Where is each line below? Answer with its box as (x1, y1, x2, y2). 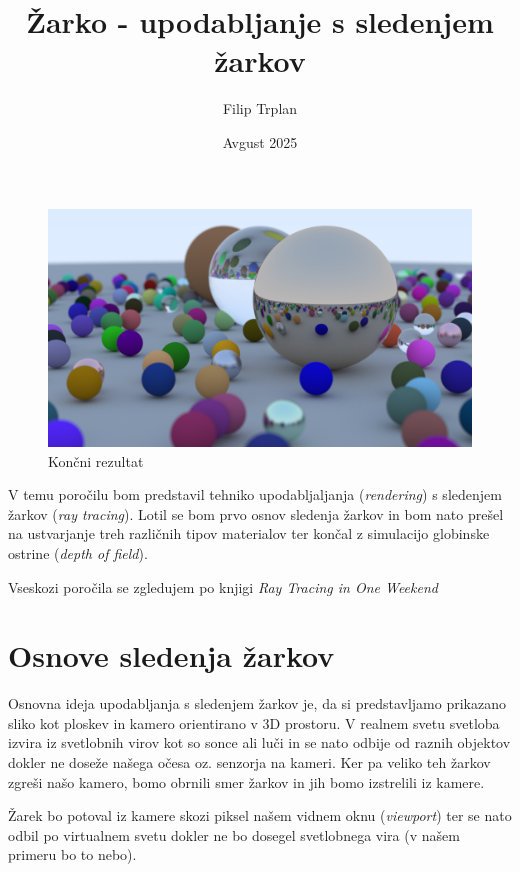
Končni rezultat (48, 450, 144, 471)
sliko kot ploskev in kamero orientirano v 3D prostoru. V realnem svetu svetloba (8, 712, 500, 733)
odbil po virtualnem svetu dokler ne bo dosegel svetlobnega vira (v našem (8, 824, 460, 845)
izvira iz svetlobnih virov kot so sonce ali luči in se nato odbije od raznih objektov (8, 732, 511, 753)
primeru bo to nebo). (8, 844, 137, 865)
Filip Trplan (222, 98, 298, 119)
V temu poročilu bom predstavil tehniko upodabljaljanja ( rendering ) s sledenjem (8, 484, 502, 505)
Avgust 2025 (222, 131, 298, 152)
